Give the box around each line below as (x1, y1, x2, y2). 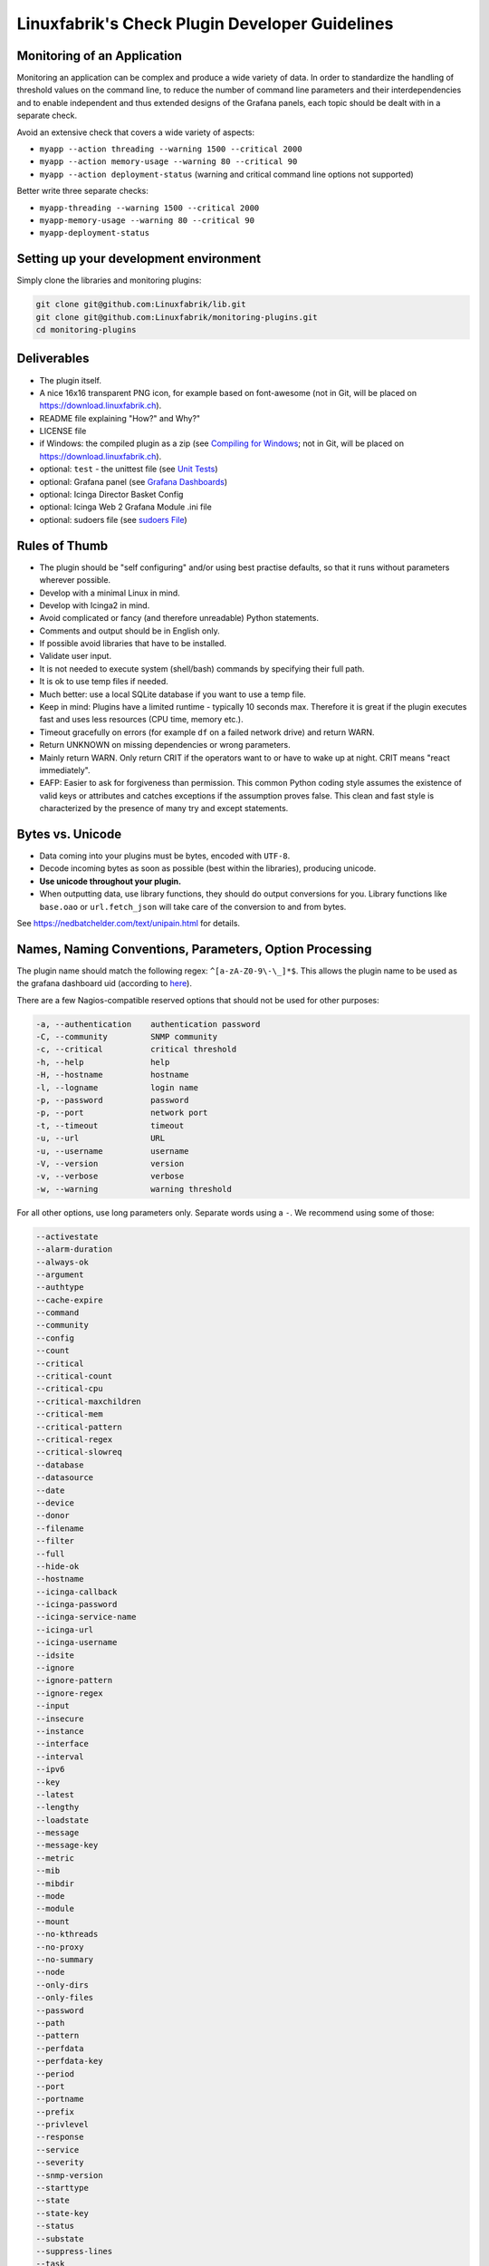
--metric (35, 1853, 75, 1863)
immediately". (39, 764, 91, 775)
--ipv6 (35, 1764, 65, 1775)
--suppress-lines (35, 2246, 113, 2256)
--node (35, 1967, 65, 1978)
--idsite (35, 1650, 75, 1661)
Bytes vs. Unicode (16, 826, 122, 842)
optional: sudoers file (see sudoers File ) (39, 514, 187, 525)
